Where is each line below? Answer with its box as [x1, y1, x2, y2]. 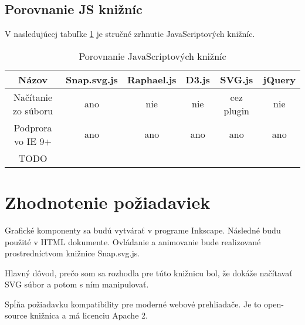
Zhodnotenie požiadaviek [5, 189, 211, 214]
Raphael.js [127, 72, 177, 86]
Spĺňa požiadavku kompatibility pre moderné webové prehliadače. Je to [5, 297, 262, 310]
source [5, 309, 28, 321]
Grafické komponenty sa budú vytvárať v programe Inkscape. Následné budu [5, 224, 281, 236]
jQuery [263, 72, 296, 86]
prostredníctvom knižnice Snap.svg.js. [5, 247, 140, 259]
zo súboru [12, 103, 53, 117]
